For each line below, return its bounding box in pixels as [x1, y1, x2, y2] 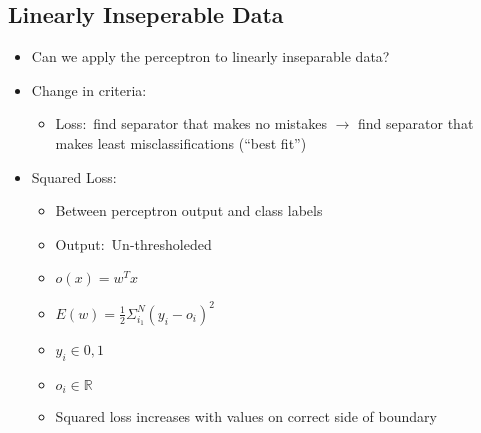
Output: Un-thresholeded [55, 233, 212, 254]
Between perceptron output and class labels [55, 200, 323, 221]
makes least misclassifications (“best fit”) [55, 132, 307, 153]
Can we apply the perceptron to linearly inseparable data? [31, 46, 390, 67]
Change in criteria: [31, 79, 147, 100]
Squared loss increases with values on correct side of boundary [55, 406, 437, 427]
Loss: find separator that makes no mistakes [55, 113, 327, 134]
